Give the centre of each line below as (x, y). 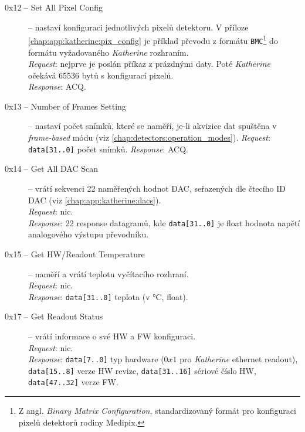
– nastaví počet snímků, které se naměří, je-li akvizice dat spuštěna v (152, 126)
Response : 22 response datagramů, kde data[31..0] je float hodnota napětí (164, 222)
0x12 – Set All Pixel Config (54, 7)
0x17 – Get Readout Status (54, 316)
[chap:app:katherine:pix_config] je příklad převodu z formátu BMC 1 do (153, 40)
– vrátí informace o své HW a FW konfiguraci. (112, 336)
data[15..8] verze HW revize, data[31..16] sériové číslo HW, (142, 370)
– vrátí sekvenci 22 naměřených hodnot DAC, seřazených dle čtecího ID (157, 188)
